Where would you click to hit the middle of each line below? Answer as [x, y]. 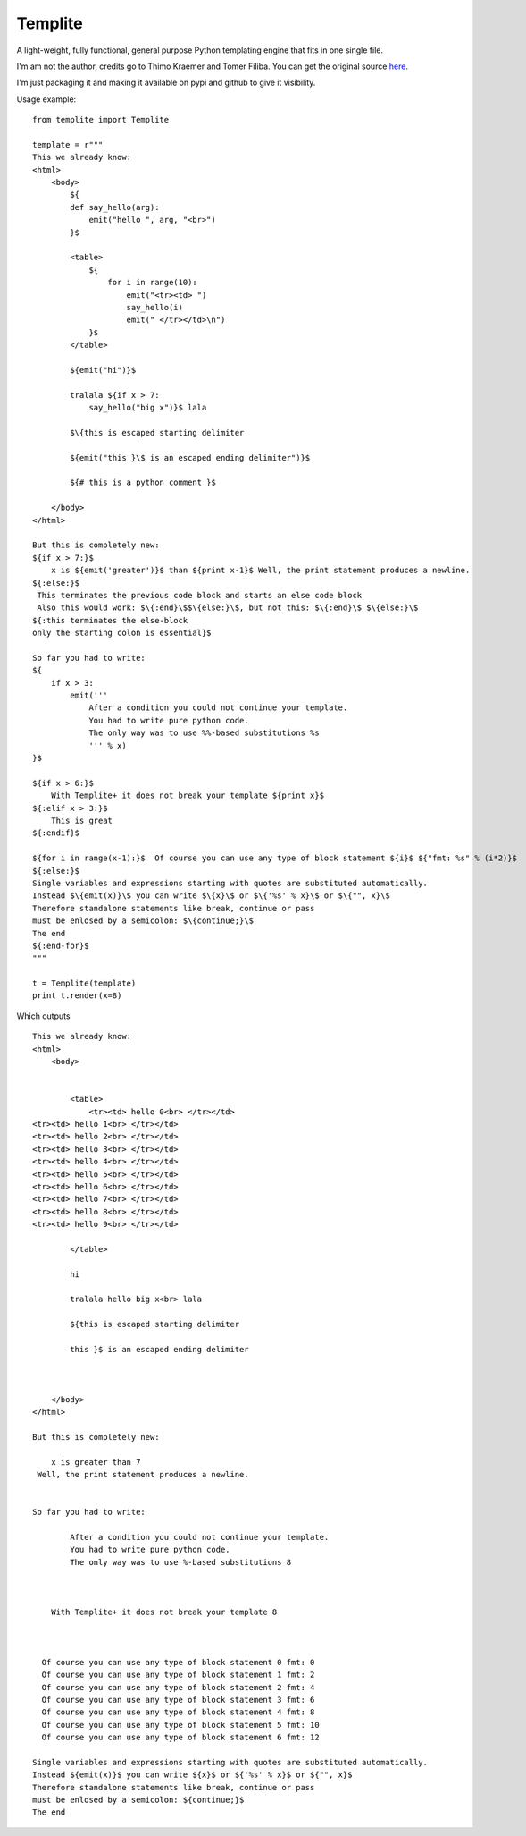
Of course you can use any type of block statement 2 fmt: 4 [178, 1687]
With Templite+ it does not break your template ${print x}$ [188, 795]
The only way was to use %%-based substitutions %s [205, 733]
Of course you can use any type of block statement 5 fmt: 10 [181, 1725]
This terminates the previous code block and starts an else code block [200, 595]
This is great [82, 820]
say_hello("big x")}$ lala [148, 408]
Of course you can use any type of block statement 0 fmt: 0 [178, 1662]
